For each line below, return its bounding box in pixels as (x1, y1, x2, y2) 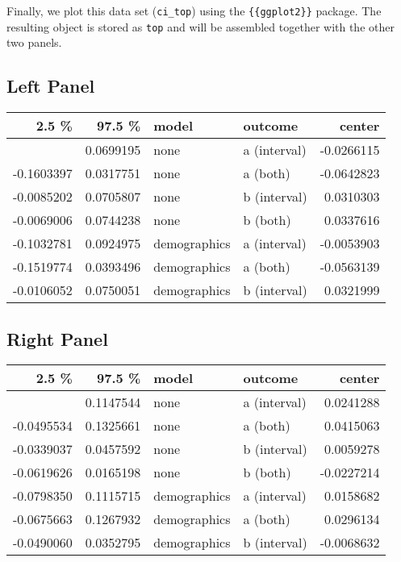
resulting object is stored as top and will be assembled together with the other (6, 18, 395, 35)
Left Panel (6, 73, 95, 98)
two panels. (6, 34, 62, 51)
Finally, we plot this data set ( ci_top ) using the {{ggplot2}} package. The (6, 2, 382, 19)
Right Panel (6, 326, 108, 351)
